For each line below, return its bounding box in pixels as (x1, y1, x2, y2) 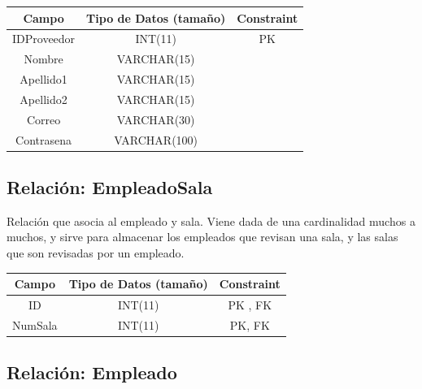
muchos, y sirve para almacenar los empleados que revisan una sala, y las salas (7, 228, 398, 245)
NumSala (12, 316, 58, 333)
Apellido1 (20, 71, 67, 88)
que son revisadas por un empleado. (7, 244, 185, 261)
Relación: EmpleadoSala (7, 175, 213, 200)
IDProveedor (12, 30, 76, 47)
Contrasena (15, 131, 72, 148)
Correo (26, 110, 61, 128)
